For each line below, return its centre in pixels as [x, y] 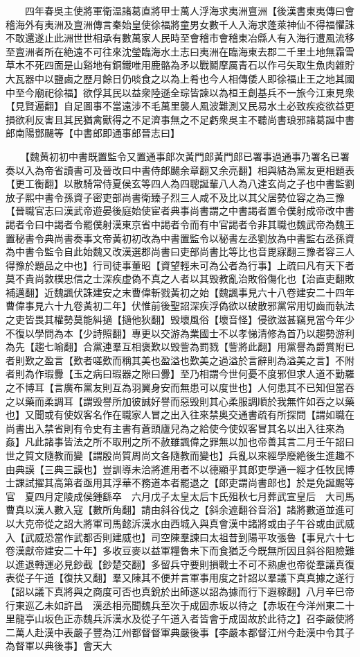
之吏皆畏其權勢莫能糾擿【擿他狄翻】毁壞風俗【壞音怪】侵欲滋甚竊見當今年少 [180, 319]
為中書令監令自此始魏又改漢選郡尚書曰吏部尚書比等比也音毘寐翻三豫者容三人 [180, 251]
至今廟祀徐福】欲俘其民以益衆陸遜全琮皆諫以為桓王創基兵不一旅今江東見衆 [184, 92]
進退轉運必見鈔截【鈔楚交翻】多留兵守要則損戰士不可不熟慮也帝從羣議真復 [184, 564]
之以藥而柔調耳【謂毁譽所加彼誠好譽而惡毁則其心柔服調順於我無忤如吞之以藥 [180, 401]
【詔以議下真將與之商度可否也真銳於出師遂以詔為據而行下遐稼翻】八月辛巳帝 [180, 591]
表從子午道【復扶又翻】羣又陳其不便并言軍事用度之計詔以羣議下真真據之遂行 [180, 578]
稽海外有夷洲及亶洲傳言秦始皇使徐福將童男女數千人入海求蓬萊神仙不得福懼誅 [180, 24]
